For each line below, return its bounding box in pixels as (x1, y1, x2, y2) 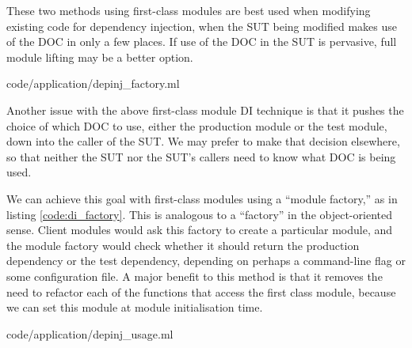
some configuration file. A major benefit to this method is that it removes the (6, 267, 383, 284)
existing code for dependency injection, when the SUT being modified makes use (6, 17, 397, 34)
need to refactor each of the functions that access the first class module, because (6, 283, 396, 300)
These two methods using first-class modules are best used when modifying (6, 2, 371, 18)
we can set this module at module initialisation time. (6, 299, 263, 316)
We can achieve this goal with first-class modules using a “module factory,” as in (6, 190, 398, 206)
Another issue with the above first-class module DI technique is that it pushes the (6, 101, 404, 118)
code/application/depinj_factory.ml (6, 75, 180, 92)
